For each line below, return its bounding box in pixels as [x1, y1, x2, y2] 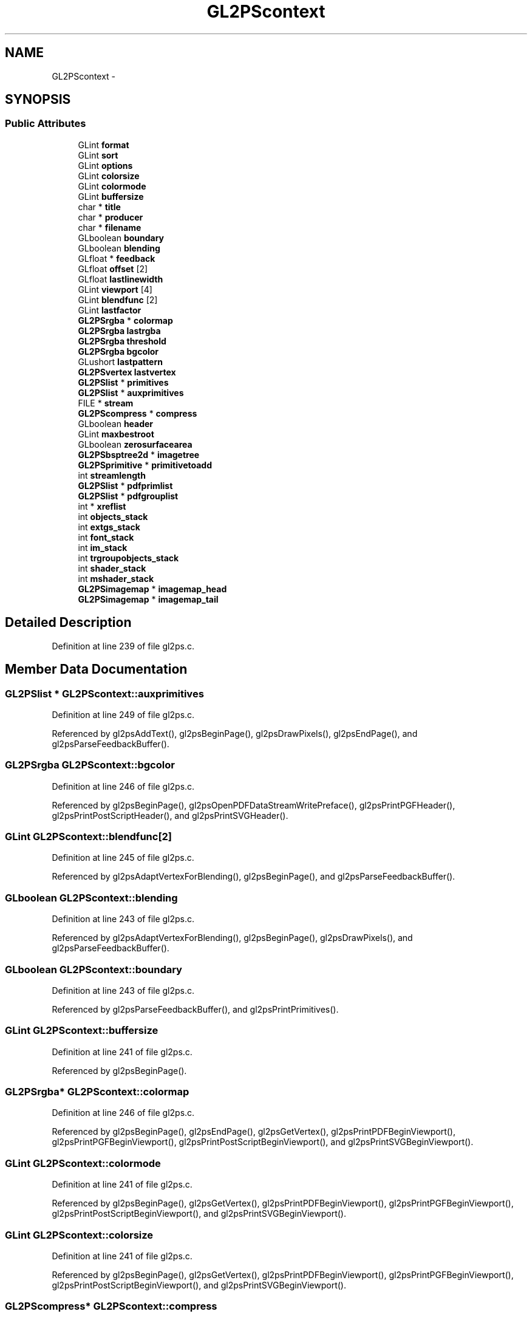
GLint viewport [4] [78, 284, 152, 295]
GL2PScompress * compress [78, 408, 197, 419]
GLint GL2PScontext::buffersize [5, 1024, 159, 1037]
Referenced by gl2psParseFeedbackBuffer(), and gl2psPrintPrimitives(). [52, 1004, 339, 1014]
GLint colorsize [78, 170, 140, 181]
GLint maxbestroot [78, 428, 154, 439]
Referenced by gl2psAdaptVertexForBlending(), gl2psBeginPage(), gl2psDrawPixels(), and [52, 932, 413, 943]
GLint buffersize [78, 191, 144, 202]
